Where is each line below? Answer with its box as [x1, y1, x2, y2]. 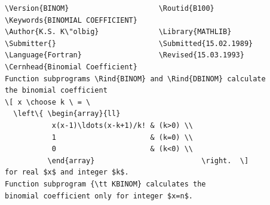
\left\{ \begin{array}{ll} [13, 109, 121, 118]
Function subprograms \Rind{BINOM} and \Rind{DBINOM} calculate [5, 74, 266, 83]
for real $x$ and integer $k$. [5, 168, 129, 177]
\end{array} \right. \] [47, 156, 249, 165]
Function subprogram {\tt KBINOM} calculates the [5, 179, 206, 188]
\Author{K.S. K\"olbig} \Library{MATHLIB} [5, 27, 232, 36]
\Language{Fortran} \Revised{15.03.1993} [5, 51, 244, 60]
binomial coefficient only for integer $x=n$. [5, 191, 193, 200]
